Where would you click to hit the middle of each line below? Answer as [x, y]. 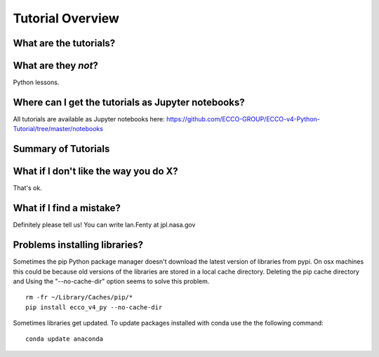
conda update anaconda [65, 339]
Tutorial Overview [66, 18]
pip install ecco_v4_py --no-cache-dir [94, 307]
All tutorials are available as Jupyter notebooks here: [89, 119]
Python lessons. [36, 82]
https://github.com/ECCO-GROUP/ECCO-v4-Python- [243, 119]
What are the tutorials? [64, 43]
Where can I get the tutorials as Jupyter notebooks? [129, 102]
